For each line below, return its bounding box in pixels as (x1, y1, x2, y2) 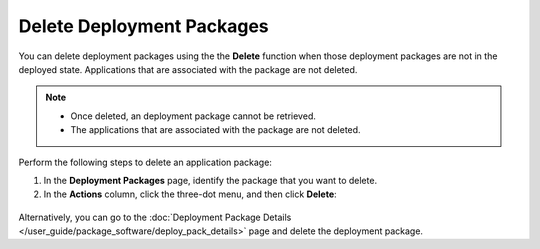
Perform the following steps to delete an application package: (18, 156, 272, 168)
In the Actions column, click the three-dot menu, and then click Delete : (43, 188, 337, 200)
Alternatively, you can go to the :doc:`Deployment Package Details (18, 211, 292, 223)
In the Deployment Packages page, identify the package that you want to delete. (43, 174, 378, 186)
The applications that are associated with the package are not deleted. (70, 124, 361, 136)
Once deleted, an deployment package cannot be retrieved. (70, 110, 317, 122)
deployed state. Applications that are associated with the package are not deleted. (18, 63, 358, 75)
